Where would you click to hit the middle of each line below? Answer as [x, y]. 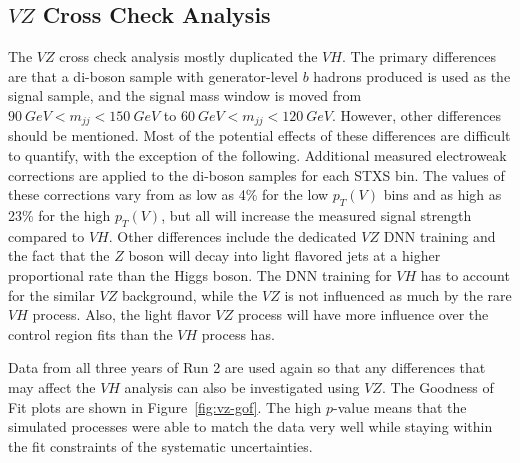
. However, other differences [416, 114]
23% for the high [59, 215]
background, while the [189, 294]
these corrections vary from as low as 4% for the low [168, 194]
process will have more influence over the [363, 314]
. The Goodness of [437, 386]
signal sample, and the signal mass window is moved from [185, 95]
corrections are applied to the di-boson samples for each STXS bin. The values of [256, 174]
